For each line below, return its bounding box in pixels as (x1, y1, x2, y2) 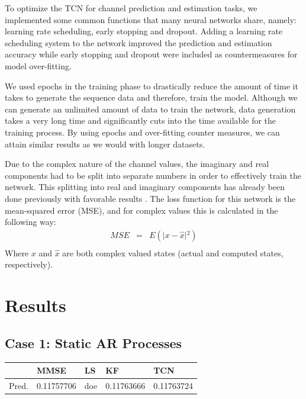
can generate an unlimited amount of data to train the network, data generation (5, 102, 296, 115)
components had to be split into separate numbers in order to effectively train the (5, 169, 301, 181)
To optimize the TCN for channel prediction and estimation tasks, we (5, 2, 257, 14)
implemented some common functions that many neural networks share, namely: (5, 13, 297, 25)
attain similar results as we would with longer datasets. (5, 137, 205, 150)
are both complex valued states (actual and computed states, (62, 246, 284, 259)
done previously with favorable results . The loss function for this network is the (5, 192, 296, 204)
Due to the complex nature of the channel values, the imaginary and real (5, 157, 269, 170)
